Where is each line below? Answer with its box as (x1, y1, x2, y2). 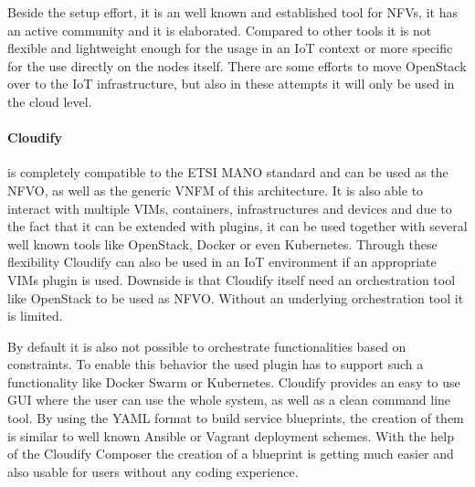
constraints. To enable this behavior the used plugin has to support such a (7, 355, 424, 374)
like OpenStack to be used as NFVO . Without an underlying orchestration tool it (7, 288, 464, 307)
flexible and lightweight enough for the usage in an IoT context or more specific (7, 38, 453, 58)
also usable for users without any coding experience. (7, 461, 299, 481)
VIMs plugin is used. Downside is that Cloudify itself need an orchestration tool (7, 270, 456, 289)
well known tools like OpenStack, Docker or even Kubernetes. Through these (7, 234, 438, 253)
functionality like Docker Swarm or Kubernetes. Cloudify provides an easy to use (7, 372, 460, 391)
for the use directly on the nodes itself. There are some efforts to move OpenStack (7, 56, 467, 75)
